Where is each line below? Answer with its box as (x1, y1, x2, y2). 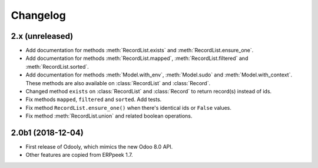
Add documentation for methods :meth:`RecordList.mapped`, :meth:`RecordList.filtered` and (25, 55, 249, 62)
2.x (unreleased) (11, 31, 74, 41)
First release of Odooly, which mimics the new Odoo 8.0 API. (25, 143, 173, 150)
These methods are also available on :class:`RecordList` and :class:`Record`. (25, 79, 211, 86)
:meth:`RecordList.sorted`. (25, 63, 90, 70)
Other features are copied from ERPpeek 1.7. (25, 152, 133, 159)
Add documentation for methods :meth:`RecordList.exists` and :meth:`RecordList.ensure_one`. (25, 47, 254, 54)
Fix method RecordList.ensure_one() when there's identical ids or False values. (25, 104, 232, 111)
